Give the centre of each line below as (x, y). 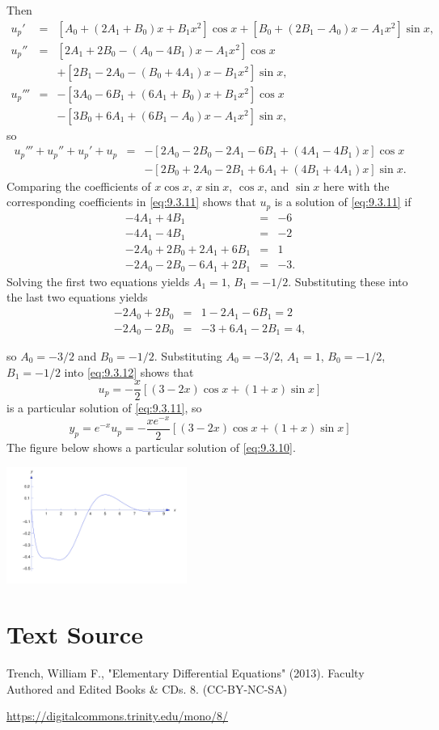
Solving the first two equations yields (98, 281)
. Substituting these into (348, 281)
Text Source (75, 634)
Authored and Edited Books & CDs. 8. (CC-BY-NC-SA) (147, 688)
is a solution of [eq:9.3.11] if (343, 202)
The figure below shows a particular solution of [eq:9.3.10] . (151, 447)
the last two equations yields (77, 297)
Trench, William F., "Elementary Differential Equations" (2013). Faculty (186, 673)
